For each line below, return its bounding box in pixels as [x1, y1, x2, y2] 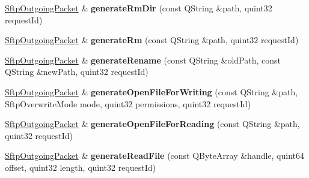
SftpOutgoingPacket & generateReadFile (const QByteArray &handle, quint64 [5, 149, 305, 162]
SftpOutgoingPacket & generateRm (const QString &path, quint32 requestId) [5, 34, 299, 46]
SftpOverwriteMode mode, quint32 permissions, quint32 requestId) [5, 97, 251, 110]
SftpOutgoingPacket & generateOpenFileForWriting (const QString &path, [5, 85, 298, 98]
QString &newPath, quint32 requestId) [5, 65, 148, 78]
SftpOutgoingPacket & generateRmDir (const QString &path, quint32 [5, 2, 272, 14]
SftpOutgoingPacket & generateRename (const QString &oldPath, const [5, 53, 281, 66]
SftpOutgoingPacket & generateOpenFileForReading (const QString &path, [5, 117, 300, 130]
